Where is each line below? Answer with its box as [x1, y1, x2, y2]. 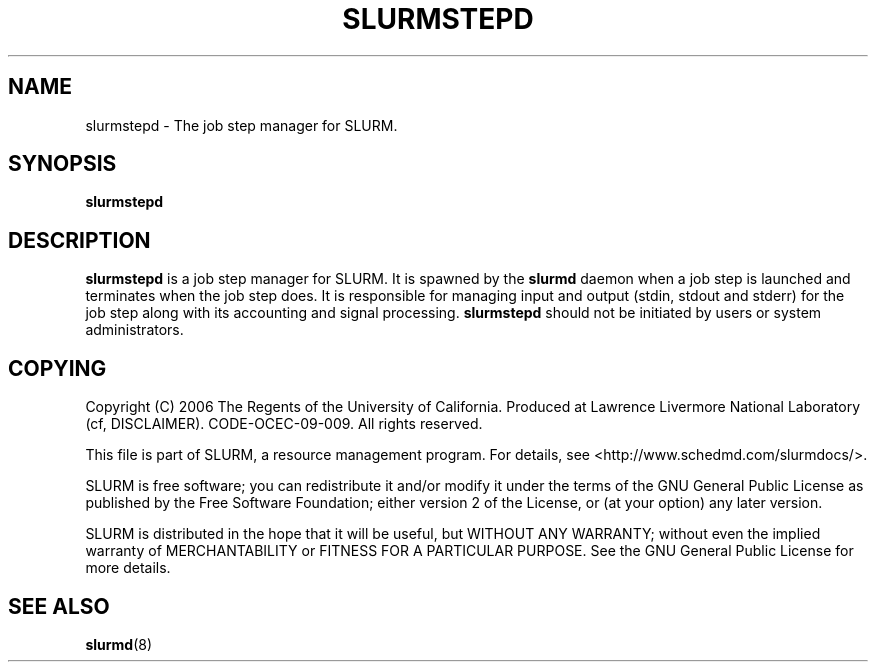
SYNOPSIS [8, 151, 117, 177]
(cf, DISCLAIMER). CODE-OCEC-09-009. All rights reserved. [85, 415, 483, 433]
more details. [85, 559, 171, 577]
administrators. [85, 321, 184, 339]
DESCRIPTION [8, 227, 151, 253]
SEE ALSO [8, 593, 110, 619]
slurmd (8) [85, 635, 153, 653]
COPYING [8, 355, 107, 381]
